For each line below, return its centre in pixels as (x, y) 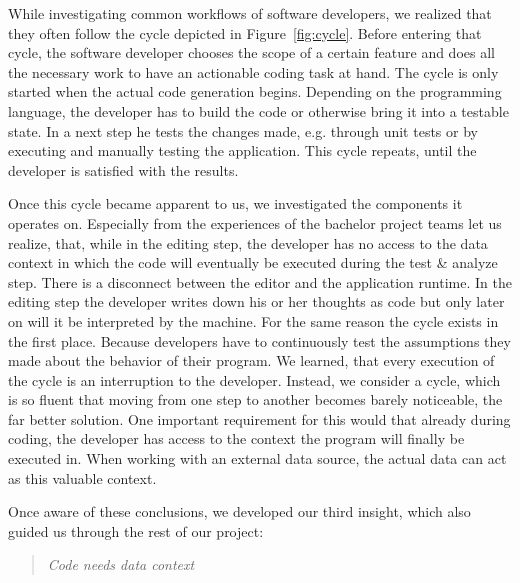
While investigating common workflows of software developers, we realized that (250, 13)
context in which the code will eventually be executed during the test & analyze (253, 262)
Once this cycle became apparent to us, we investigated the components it (235, 203)
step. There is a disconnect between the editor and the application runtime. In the (260, 281)
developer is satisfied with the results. (123, 169)
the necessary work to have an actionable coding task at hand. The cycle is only (253, 71)
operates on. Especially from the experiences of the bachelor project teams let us (255, 222)
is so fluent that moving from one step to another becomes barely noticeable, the (255, 399)
